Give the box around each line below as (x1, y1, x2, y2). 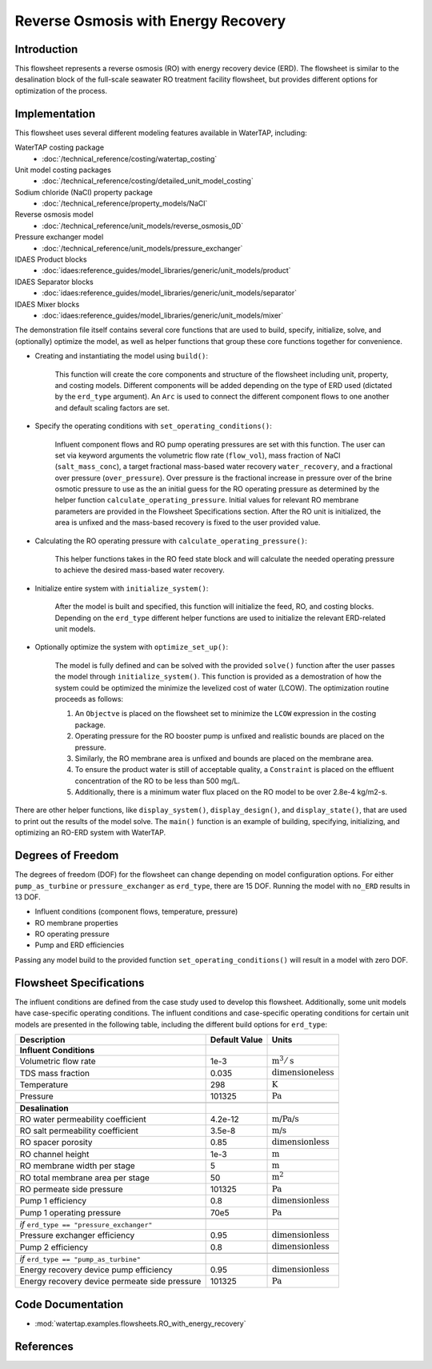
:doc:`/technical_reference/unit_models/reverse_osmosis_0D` (42, 221, 244, 230)
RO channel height (19, 1148, 90, 1159)
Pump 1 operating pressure (19, 1207, 122, 1218)
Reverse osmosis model (14, 210, 94, 219)
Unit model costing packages (14, 165, 112, 174)
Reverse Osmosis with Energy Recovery (14, 12, 286, 30)
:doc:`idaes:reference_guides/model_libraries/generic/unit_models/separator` (42, 288, 298, 298)
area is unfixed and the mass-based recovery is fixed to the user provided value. (54, 518, 321, 527)
